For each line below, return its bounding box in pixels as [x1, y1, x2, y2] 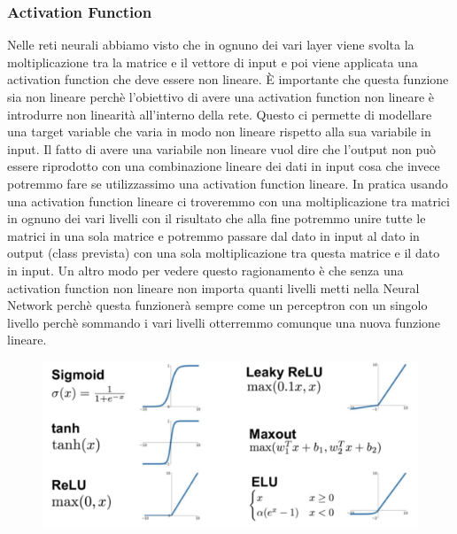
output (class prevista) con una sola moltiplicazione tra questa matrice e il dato [7, 244, 440, 262]
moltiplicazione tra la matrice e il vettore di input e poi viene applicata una [7, 52, 418, 71]
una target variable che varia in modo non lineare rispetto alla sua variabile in [7, 122, 431, 141]
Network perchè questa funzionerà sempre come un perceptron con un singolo [7, 296, 428, 314]
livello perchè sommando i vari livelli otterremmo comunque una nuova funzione [7, 313, 441, 331]
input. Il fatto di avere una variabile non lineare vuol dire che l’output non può [7, 139, 437, 158]
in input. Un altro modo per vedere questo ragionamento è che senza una [7, 260, 404, 279]
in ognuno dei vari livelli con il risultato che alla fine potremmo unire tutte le [7, 209, 426, 228]
